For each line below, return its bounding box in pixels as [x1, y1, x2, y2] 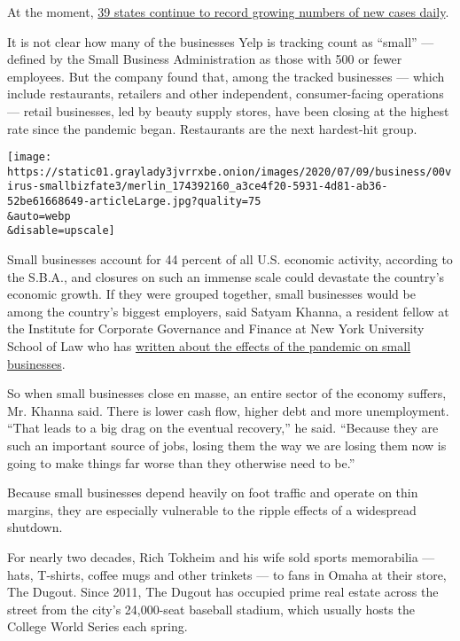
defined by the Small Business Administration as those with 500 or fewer [7, 50, 402, 68]
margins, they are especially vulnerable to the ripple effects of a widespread [7, 500, 417, 519]
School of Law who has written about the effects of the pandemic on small [7, 337, 411, 356]
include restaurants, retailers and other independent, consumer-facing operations [7, 84, 444, 103]
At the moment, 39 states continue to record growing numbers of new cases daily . [7, 3, 449, 20]
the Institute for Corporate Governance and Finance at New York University [7, 319, 425, 338]
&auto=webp [7, 209, 71, 223]
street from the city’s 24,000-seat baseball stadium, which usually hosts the [7, 599, 415, 618]
